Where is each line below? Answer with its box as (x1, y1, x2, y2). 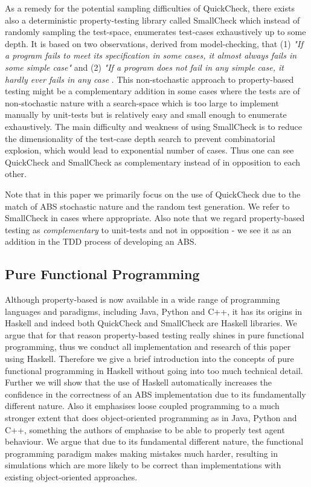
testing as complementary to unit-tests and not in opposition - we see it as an (5, 223, 292, 236)
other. (5, 167, 27, 180)
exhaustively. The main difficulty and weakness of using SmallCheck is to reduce (5, 120, 302, 132)
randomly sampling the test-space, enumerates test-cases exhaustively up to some (5, 25, 306, 38)
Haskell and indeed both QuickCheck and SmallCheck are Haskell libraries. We (5, 317, 297, 329)
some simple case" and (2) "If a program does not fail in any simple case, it (5, 60, 284, 73)
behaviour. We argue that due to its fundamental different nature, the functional (5, 435, 304, 448)
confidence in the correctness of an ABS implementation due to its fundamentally (5, 387, 306, 400)
